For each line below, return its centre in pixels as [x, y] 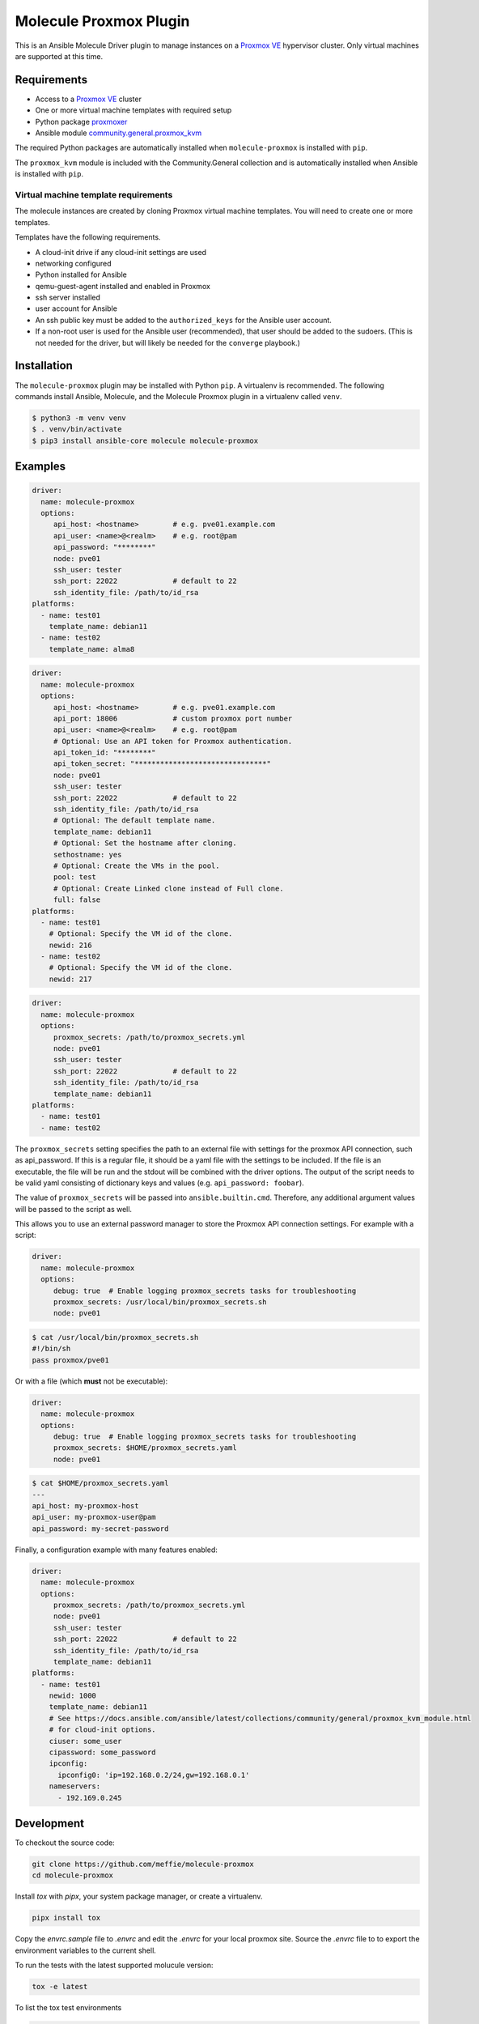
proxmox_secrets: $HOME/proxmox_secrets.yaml [145, 1448]
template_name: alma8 [92, 649]
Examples [40, 467]
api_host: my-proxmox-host [85, 1506]
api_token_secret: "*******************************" [162, 764]
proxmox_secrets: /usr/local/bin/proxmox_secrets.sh [160, 1302]
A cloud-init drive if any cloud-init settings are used [121, 252]
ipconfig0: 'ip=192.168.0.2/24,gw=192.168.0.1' [154, 1775]
